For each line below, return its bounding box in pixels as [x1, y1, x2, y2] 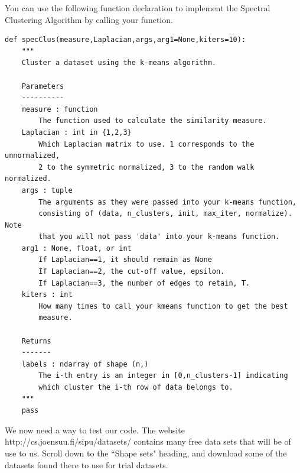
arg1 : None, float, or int [21, 244, 132, 252]
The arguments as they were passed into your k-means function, [38, 197, 296, 206]
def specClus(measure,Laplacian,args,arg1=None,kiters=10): [5, 35, 246, 44]
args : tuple [21, 186, 73, 195]
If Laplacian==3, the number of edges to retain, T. [38, 278, 250, 287]
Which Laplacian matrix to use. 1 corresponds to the [38, 140, 255, 148]
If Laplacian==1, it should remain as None [38, 255, 212, 264]
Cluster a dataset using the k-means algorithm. [21, 59, 216, 67]
